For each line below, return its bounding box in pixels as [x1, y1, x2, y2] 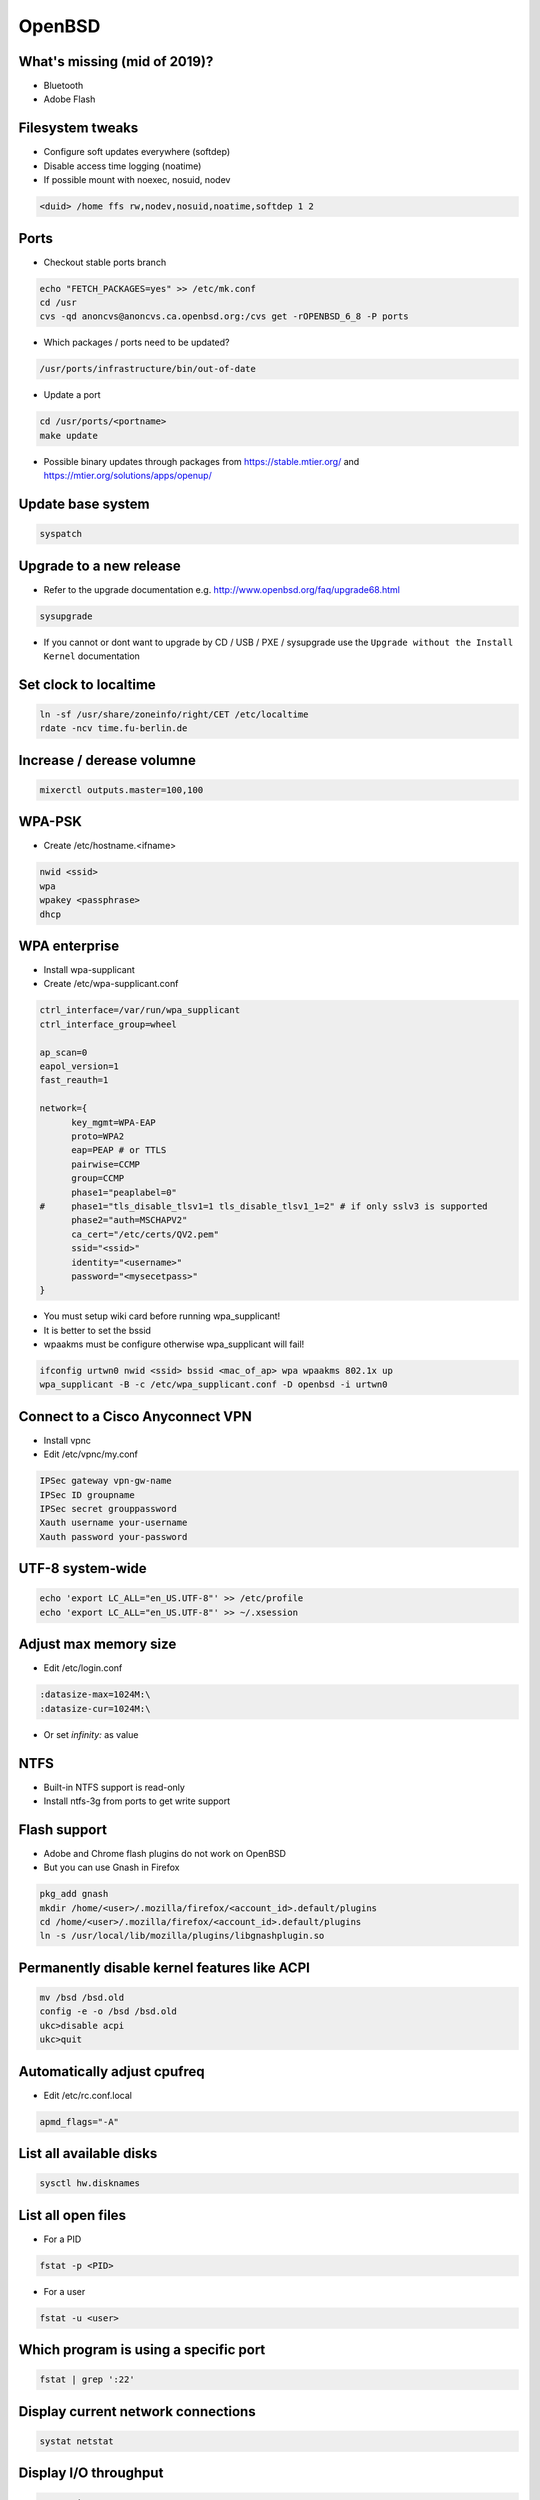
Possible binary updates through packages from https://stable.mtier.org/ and [43, 455, 360, 467]
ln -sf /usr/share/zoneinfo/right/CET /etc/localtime [39, 708, 309, 720]
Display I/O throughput [18, 2465, 164, 2482]
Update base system [18, 495, 150, 512]
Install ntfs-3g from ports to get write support [43, 1795, 231, 1807]
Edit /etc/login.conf [43, 1662, 123, 1674]
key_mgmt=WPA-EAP [71, 1116, 157, 1128]
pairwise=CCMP [71, 1158, 140, 1170]
